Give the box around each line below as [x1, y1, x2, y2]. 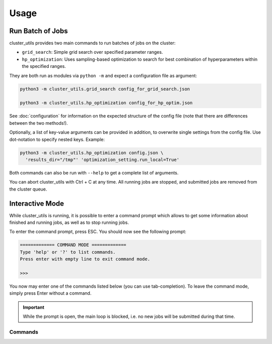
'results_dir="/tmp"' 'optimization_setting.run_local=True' [25, 156, 180, 162]
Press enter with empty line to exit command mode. [20, 256, 151, 262]
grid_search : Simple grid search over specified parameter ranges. [22, 49, 163, 55]
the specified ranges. [22, 63, 66, 69]
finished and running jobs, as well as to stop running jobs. [9, 219, 129, 225]
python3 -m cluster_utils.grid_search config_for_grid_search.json [20, 86, 190, 92]
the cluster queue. [9, 186, 47, 192]
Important [23, 304, 45, 310]
